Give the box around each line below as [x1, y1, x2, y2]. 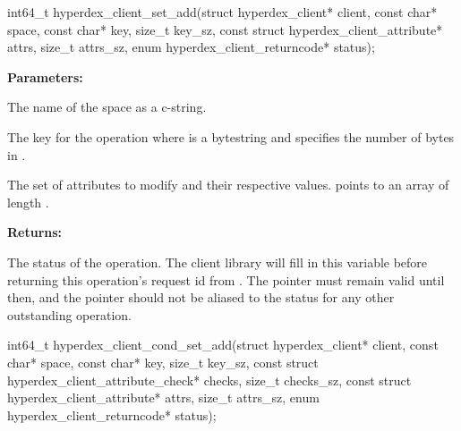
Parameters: [7, 67, 83, 86]
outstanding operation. [7, 305, 132, 324]
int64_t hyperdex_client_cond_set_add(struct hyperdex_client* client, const [7, 335, 439, 354]
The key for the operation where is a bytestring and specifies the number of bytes [7, 127, 455, 146]
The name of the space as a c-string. [7, 97, 207, 116]
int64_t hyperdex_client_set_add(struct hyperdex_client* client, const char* [7, 3, 438, 21]
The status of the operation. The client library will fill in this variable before [7, 252, 428, 271]
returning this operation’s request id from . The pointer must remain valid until [7, 270, 445, 289]
